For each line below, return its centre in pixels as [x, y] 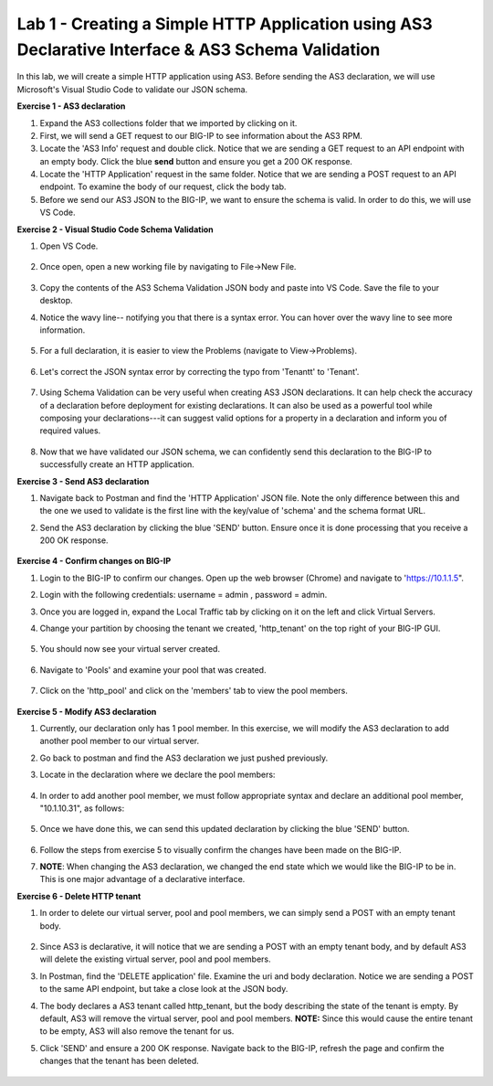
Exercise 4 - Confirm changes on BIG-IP [94, 561]
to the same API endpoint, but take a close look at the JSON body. [164, 989]
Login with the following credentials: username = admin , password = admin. [184, 595]
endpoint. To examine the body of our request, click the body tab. [163, 186]
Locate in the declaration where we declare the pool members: [157, 775]
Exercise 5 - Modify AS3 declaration [87, 711]
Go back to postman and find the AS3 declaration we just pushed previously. [184, 758]
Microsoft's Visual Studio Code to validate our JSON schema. [132, 89]
